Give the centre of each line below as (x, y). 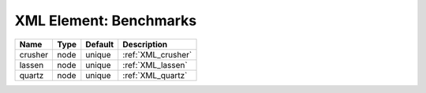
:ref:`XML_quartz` (155, 75)
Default (100, 44)
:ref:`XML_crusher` (157, 54)
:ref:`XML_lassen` (155, 65)
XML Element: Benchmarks (106, 20)
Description (145, 44)
